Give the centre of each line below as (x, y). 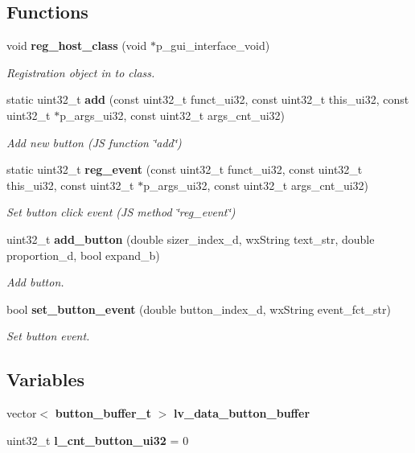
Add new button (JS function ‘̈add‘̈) (94, 142)
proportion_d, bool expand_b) (83, 255)
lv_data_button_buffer (242, 413)
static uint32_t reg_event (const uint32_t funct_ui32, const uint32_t (185, 169)
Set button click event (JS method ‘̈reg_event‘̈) (121, 212)
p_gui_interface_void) (213, 45)
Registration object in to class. (81, 72)
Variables (46, 379)
